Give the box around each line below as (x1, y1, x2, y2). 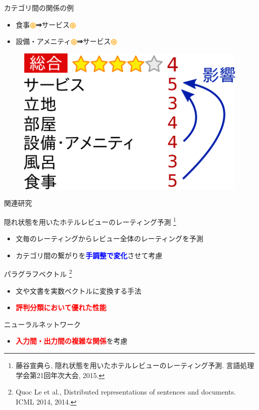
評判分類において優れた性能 (15, 302, 107, 313)
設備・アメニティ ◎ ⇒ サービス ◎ (15, 36, 117, 46)
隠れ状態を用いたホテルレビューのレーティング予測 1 (4, 215, 176, 227)
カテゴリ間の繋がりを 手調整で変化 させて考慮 (15, 250, 162, 260)
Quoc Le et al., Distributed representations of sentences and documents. (15, 387, 236, 397)
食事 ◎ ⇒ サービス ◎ (15, 19, 76, 29)
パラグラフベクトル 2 (4, 267, 72, 279)
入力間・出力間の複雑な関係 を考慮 (15, 336, 128, 346)
